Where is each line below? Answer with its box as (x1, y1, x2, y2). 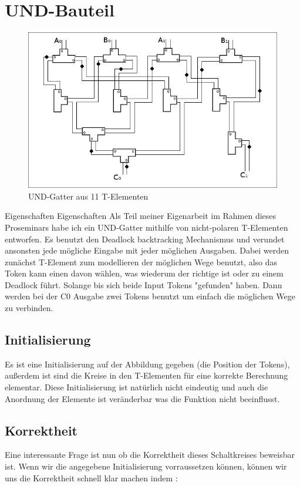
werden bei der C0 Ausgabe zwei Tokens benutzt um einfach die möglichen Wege (5, 290, 295, 302)
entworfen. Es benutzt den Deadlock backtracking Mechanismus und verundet (5, 232, 285, 245)
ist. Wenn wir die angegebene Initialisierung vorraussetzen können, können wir (5, 460, 287, 473)
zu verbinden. (5, 302, 53, 314)
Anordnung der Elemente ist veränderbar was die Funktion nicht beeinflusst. (5, 392, 280, 404)
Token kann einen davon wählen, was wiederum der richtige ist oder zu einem (5, 267, 284, 279)
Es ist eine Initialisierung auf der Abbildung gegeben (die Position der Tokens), (5, 357, 290, 370)
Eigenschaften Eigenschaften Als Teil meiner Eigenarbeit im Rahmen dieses (5, 210, 277, 222)
